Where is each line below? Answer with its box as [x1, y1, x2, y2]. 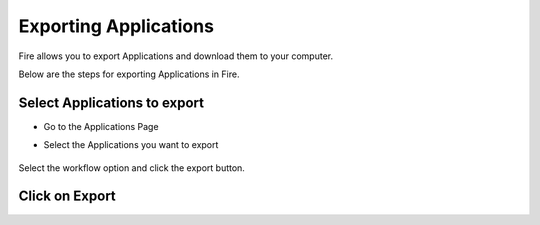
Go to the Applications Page [43, 120, 159, 132]
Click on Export [18, 188, 117, 205]
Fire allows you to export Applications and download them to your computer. [18, 50, 334, 62]
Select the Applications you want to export [43, 139, 219, 151]
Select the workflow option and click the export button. [18, 161, 245, 174]
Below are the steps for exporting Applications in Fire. [18, 68, 240, 80]
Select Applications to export [18, 94, 205, 111]
